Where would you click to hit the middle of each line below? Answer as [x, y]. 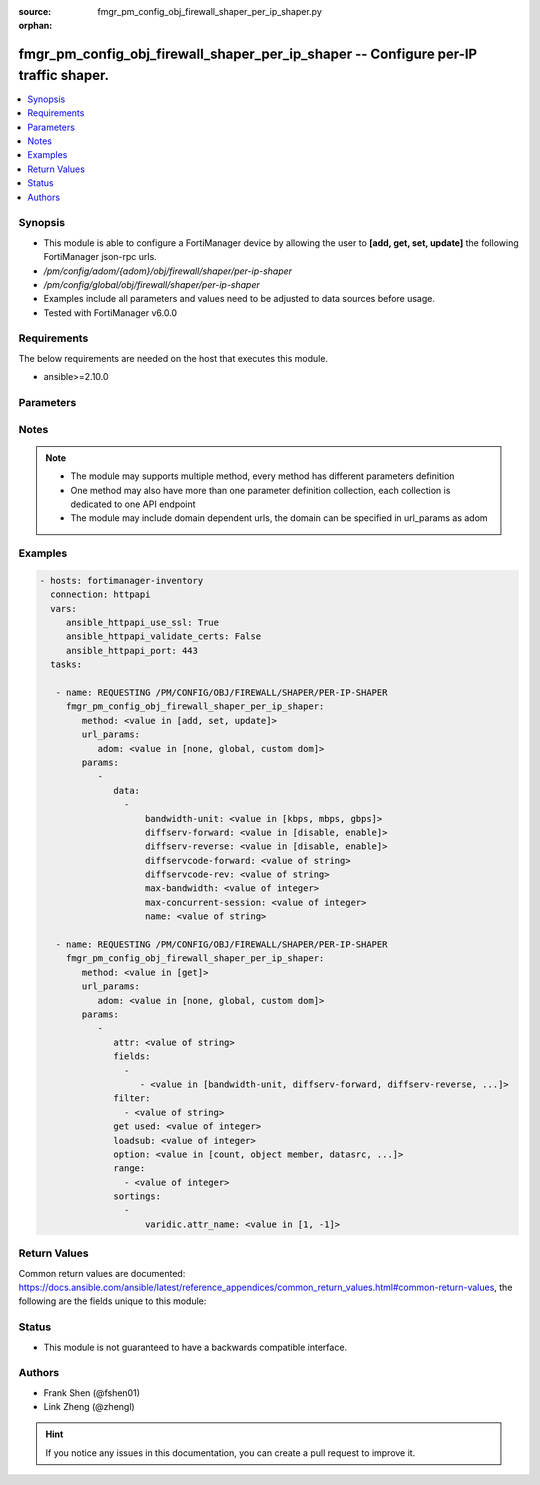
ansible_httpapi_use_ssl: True [142, 623]
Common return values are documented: [102, 1273]
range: [129, 1168]
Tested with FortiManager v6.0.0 [110, 312]
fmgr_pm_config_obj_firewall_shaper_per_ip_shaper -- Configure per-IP [248, 54]
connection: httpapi [100, 594]
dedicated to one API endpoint [133, 504]
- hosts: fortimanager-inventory [121, 580]
